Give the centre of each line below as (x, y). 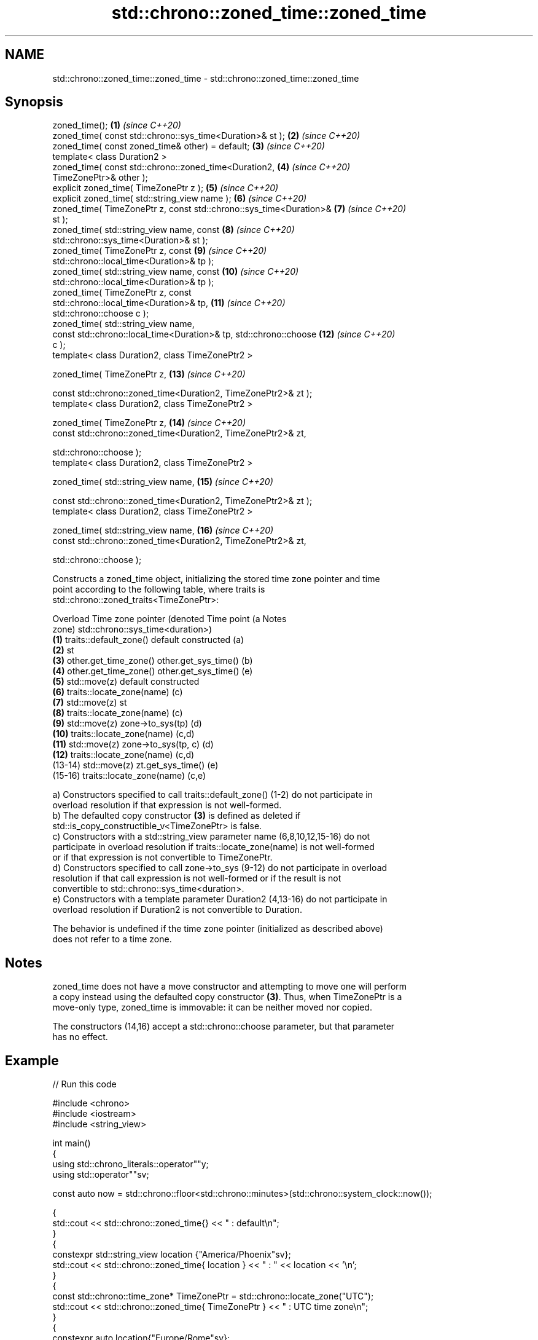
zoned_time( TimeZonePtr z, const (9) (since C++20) (160, 251)
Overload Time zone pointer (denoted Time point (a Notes (170, 619)
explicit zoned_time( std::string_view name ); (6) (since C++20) (180, 199)
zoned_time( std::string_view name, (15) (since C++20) (163, 482)
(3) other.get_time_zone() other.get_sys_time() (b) (153, 661)
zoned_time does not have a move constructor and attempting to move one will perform (230, 987)
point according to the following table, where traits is (159, 589)
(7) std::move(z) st (90, 703)
